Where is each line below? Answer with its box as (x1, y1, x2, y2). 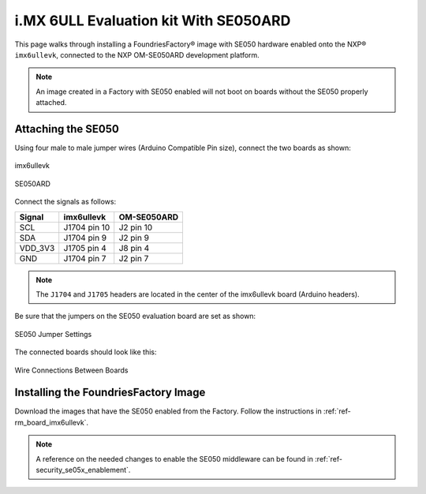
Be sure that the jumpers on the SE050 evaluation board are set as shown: (14, 312, 256, 321)
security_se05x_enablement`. (35, 466, 131, 474)
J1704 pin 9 (63, 232, 106, 243)
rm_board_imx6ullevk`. (14, 417, 89, 427)
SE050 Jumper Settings (14, 329, 92, 339)
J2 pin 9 (118, 232, 150, 243)
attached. (35, 98, 67, 107)
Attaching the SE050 (14, 122, 120, 136)
